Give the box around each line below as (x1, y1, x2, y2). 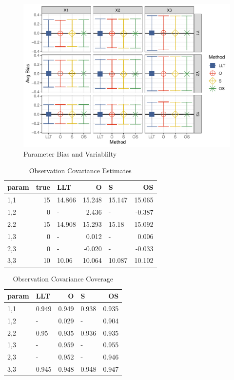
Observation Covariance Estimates (29, 165, 132, 175)
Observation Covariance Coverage (13, 274, 113, 284)
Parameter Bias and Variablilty (23, 149, 117, 159)
